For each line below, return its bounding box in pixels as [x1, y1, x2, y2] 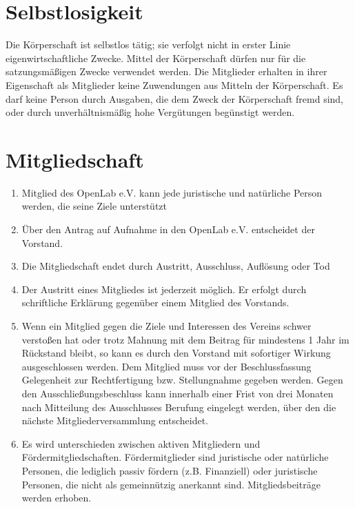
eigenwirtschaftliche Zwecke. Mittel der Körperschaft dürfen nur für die [6, 50, 306, 65]
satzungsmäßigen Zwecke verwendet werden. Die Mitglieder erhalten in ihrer [6, 64, 327, 79]
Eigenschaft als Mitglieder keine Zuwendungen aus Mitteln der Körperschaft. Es [6, 77, 343, 92]
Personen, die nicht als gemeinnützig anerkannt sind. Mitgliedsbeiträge [21, 477, 321, 491]
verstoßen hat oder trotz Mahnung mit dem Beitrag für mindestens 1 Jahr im [21, 332, 349, 346]
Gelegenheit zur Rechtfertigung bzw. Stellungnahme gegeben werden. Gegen [21, 372, 343, 387]
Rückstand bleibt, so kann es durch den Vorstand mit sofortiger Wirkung [21, 346, 331, 360]
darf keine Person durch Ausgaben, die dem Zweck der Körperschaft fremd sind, [6, 91, 343, 106]
